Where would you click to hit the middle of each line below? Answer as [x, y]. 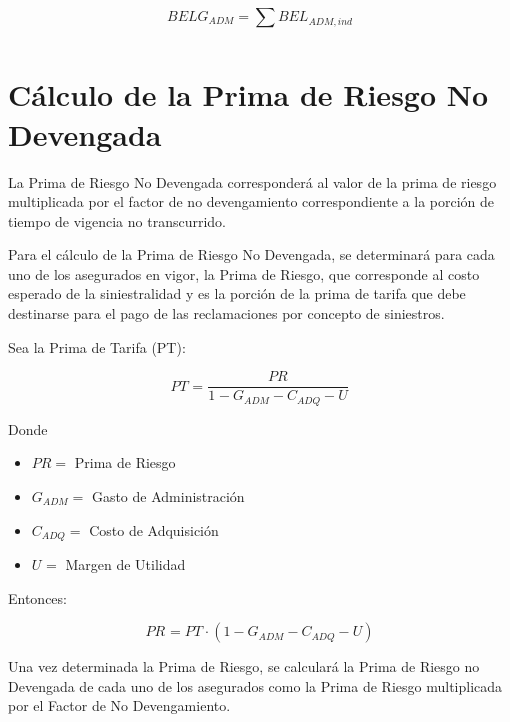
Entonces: [37, 597]
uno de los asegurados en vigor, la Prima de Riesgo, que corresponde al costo [244, 273]
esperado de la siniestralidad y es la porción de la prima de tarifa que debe [237, 293]
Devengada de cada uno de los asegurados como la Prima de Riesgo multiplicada [255, 685]
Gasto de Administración [168, 495]
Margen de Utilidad [125, 564]
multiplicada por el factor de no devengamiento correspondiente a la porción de [251, 201]
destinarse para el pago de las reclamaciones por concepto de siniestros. [226, 313]
